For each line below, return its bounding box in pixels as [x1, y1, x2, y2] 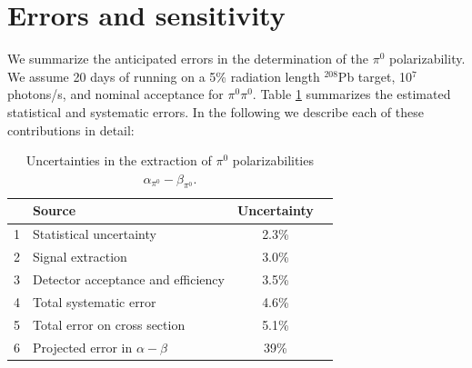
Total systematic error [33, 292, 156, 311]
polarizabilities [232, 151, 314, 170]
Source [33, 201, 76, 220]
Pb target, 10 [337, 66, 412, 85]
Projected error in [33, 337, 133, 356]
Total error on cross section [33, 314, 186, 333]
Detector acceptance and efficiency [33, 270, 225, 289]
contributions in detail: [7, 120, 135, 139]
